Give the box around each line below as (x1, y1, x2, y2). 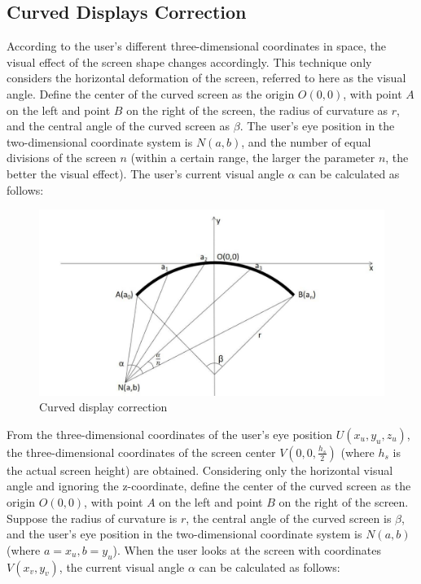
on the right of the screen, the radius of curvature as (126, 101, 388, 118)
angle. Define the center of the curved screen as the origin (7, 85, 295, 102)
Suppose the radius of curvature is (7, 509, 178, 526)
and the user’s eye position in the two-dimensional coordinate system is (7, 525, 362, 542)
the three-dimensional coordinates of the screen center (7, 443, 276, 460)
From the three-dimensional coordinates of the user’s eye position (7, 425, 333, 442)
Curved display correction (39, 398, 168, 415)
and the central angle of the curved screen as (7, 117, 230, 134)
